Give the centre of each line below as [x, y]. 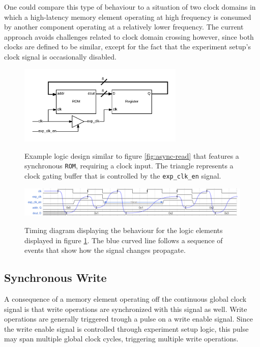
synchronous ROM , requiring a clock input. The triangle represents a [129, 166]
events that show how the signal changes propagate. [105, 250]
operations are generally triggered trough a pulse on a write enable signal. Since [128, 319]
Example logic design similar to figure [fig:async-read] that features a [132, 155]
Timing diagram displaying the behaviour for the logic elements [124, 230]
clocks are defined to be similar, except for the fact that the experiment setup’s [127, 47]
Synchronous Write [55, 278]
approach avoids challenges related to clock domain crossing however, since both [129, 36]
